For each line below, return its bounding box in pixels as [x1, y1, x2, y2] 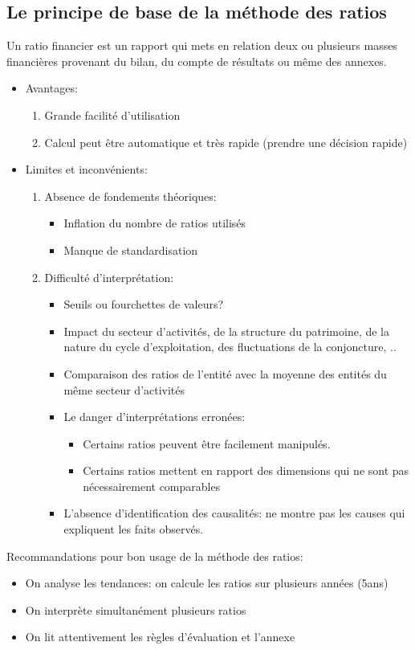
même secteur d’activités [63, 381, 185, 398]
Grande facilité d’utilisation [44, 106, 181, 123]
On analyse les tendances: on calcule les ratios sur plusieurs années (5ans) [25, 574, 389, 591]
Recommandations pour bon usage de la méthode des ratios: [6, 547, 303, 564]
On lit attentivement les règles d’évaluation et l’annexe [25, 628, 295, 645]
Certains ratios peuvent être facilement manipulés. [83, 435, 331, 452]
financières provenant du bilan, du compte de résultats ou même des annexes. [6, 52, 387, 69]
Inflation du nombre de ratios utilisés [63, 215, 246, 231]
